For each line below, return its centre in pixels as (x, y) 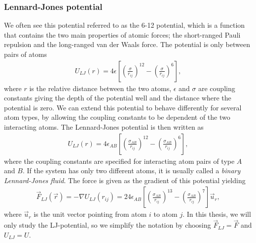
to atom (165, 214)
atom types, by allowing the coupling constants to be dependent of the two (117, 117)
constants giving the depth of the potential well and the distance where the (118, 98)
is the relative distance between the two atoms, (100, 88)
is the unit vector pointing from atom (90, 214)
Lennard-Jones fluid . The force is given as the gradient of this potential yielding (125, 180)
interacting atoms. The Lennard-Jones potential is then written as (104, 127)
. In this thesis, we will (217, 214)
